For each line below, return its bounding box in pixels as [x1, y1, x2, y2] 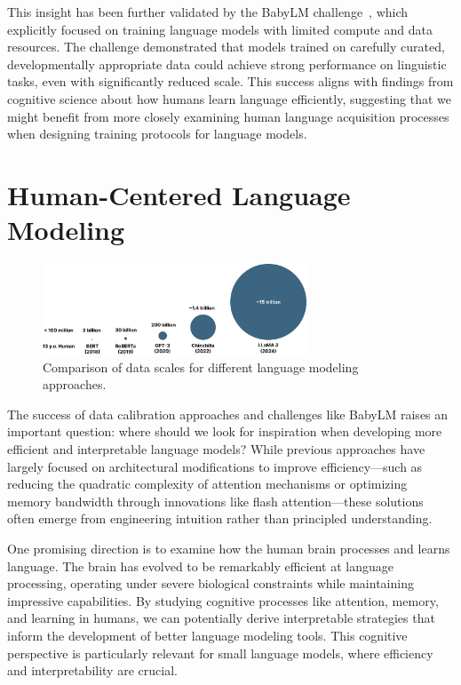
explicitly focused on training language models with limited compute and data [7, 20, 433, 38]
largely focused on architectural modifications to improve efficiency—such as [7, 457, 423, 475]
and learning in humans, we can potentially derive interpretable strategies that [7, 609, 435, 627]
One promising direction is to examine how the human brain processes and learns [7, 539, 450, 558]
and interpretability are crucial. [7, 661, 178, 680]
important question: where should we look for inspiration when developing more [7, 422, 442, 441]
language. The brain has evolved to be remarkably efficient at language [7, 556, 393, 575]
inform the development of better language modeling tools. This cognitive [7, 625, 408, 644]
